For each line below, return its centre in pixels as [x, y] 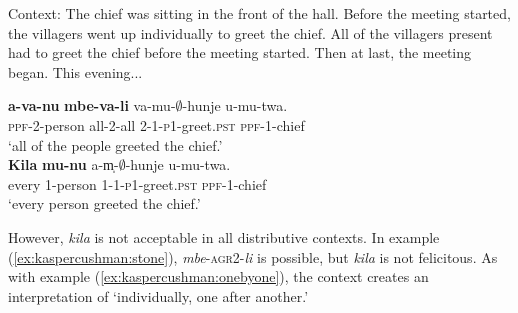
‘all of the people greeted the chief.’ [115, 144]
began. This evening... [75, 71]
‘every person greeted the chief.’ [104, 203]
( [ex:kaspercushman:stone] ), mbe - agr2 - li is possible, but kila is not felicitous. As [253, 256]
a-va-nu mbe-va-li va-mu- [92, 105]
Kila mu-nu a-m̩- [63, 164]
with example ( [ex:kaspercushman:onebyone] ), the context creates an [218, 276]
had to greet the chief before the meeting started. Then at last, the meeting [240, 52]
